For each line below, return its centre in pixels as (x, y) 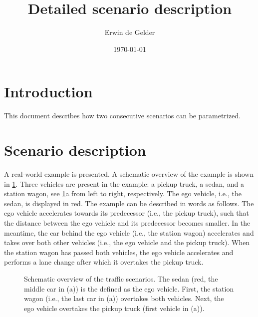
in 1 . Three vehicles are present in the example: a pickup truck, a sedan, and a (124, 183)
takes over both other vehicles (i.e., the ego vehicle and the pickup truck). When (127, 242)
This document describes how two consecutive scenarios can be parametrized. (122, 116)
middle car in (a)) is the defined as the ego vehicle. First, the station (129, 288)
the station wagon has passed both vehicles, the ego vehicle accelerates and (119, 252)
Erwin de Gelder (130, 32)
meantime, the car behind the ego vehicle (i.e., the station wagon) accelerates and (129, 232)
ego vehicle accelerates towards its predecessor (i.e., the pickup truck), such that (127, 213)
